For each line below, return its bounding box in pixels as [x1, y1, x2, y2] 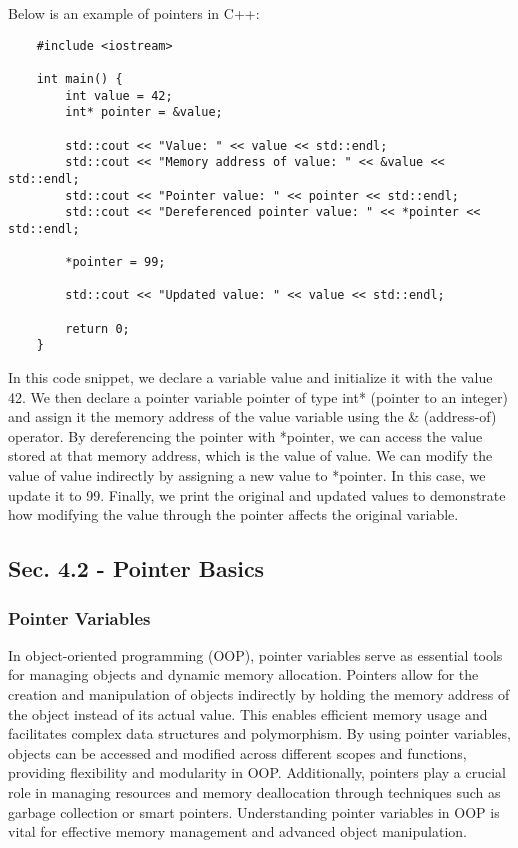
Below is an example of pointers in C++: [8, 3, 260, 23]
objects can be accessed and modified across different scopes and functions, [8, 742, 467, 763]
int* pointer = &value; [65, 105, 223, 120]
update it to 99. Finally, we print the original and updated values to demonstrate [8, 484, 506, 505]
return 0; [65, 321, 130, 336]
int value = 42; [65, 88, 173, 103]
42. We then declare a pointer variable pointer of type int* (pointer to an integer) [8, 386, 508, 407]
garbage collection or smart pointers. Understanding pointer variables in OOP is [8, 801, 500, 822]
